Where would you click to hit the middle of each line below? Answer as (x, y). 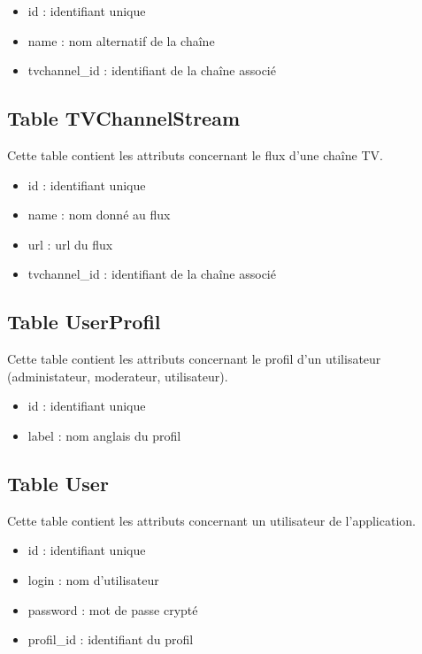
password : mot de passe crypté (113, 609)
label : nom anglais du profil (104, 435)
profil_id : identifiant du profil (111, 639)
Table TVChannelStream (124, 118)
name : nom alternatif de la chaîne (121, 40)
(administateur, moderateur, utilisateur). (118, 376)
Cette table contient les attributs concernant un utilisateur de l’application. (211, 520)
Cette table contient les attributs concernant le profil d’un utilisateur (194, 359)
